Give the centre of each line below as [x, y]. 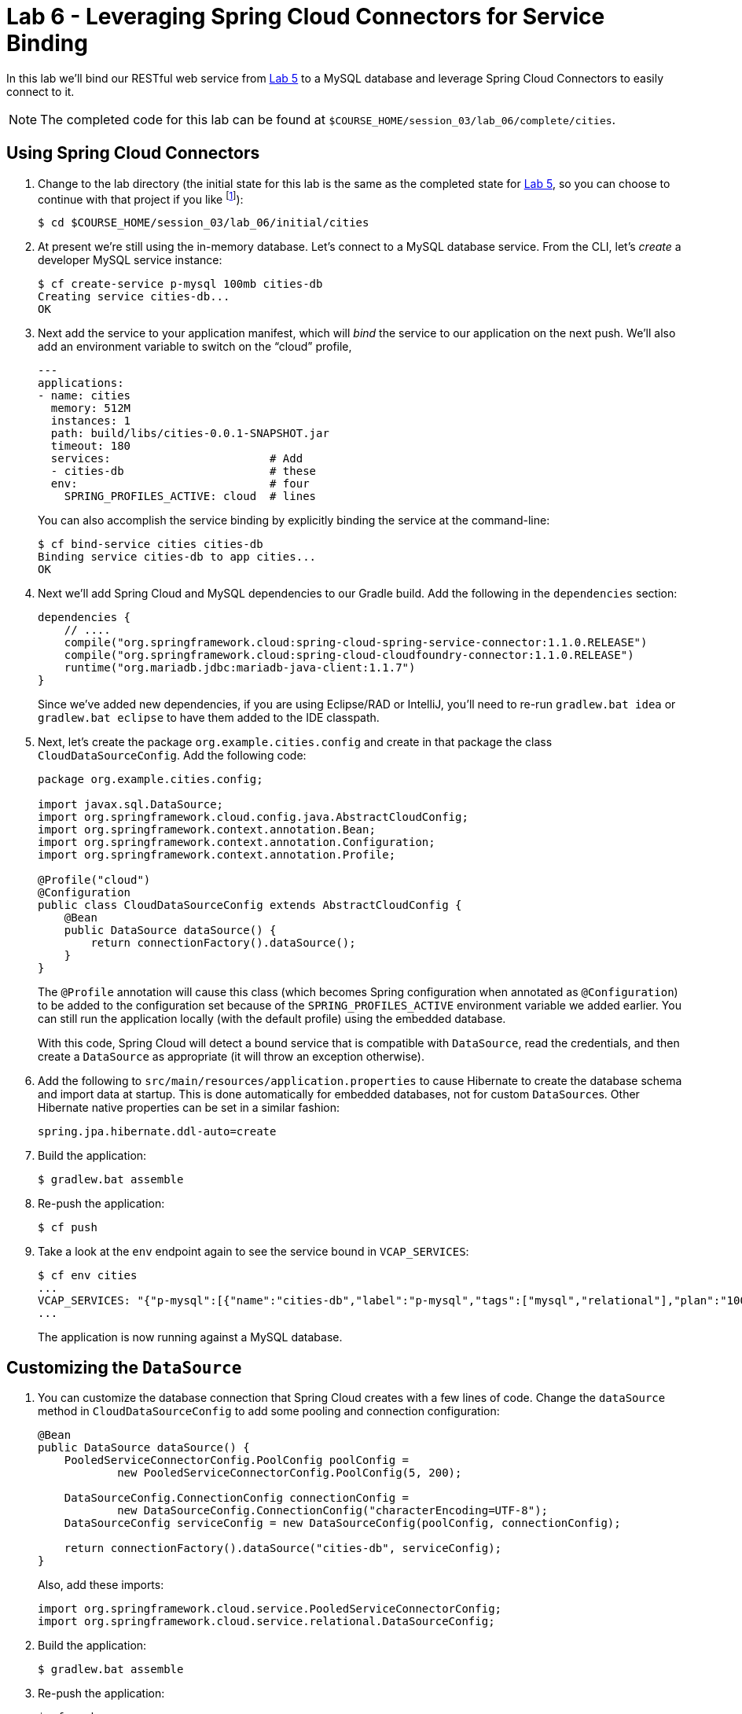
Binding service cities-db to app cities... [177, 557]
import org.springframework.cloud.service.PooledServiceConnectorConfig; [270, 1609]
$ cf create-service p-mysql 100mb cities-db [180, 284]
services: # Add [177, 459]
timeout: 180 [91, 446]
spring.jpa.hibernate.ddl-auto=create [157, 1132]
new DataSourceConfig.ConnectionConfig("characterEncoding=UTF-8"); [333, 1511]
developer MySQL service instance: [130, 260]
